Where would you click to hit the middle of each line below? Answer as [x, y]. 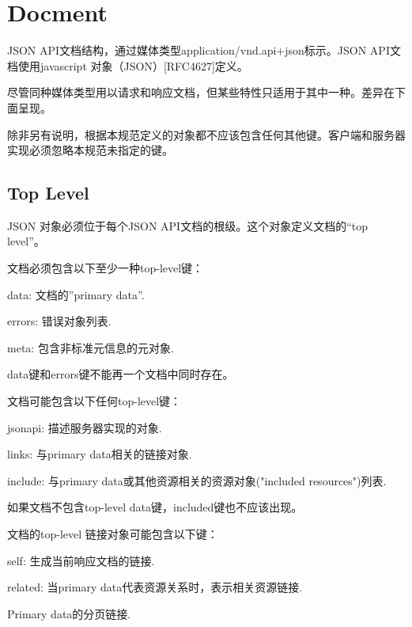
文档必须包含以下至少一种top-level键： [106, 268]
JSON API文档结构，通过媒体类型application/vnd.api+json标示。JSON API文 [204, 50]
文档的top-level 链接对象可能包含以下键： [113, 534]
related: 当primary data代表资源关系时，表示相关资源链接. [155, 587]
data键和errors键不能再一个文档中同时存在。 [121, 374]
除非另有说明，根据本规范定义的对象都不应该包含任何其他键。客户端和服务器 [206, 134]
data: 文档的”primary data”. [76, 294]
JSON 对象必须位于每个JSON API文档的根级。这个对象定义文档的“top [187, 225]
